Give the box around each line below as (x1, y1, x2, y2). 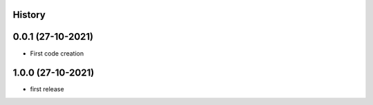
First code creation (30, 49, 84, 58)
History (12, 9, 46, 21)
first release (30, 85, 65, 93)
